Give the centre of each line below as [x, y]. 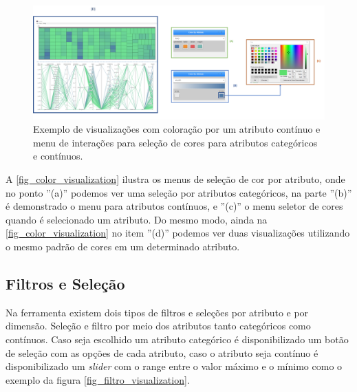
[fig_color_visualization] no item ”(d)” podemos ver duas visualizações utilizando [178, 233]
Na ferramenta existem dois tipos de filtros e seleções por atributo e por [157, 312]
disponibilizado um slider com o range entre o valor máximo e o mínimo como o [174, 366]
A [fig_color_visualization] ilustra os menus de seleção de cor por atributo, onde [175, 179]
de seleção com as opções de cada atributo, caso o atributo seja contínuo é [162, 352]
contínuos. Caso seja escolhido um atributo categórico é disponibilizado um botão [177, 339]
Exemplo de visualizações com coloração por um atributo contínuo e [177, 129]
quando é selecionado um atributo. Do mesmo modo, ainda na [137, 219]
